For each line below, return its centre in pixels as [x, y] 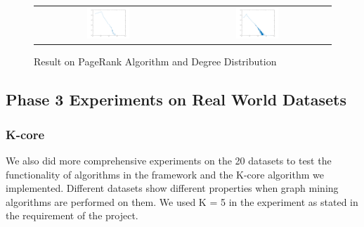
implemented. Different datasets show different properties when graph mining [172, 188]
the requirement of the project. [72, 215]
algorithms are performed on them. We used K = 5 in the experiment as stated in [182, 201]
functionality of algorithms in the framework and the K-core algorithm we [165, 174]
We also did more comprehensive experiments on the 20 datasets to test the [169, 160]
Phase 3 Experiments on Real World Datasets [176, 99]
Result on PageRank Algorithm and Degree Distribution [155, 61]
